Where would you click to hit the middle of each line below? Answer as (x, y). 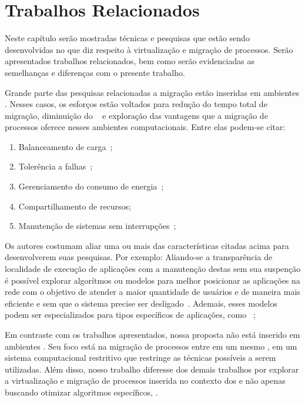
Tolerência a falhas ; (56, 166)
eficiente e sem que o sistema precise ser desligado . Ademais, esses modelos (141, 303)
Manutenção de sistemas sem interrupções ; (97, 226)
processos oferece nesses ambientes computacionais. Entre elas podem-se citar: (145, 127)
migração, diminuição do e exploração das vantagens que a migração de (136, 115)
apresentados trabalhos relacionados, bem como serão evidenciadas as (130, 61)
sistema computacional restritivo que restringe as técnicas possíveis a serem (140, 358)
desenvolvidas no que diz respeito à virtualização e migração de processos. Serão (149, 49)
